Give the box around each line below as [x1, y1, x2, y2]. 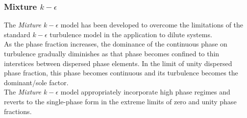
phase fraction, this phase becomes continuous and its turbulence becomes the [4, 68, 238, 78]
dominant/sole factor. [4, 77, 69, 87]
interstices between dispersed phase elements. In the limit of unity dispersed [4, 58, 232, 68]
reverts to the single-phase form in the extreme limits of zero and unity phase [4, 96, 237, 106]
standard [4, 29, 30, 39]
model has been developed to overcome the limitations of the [60, 20, 244, 30]
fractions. [4, 106, 32, 116]
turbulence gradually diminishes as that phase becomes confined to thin [4, 48, 220, 58]
